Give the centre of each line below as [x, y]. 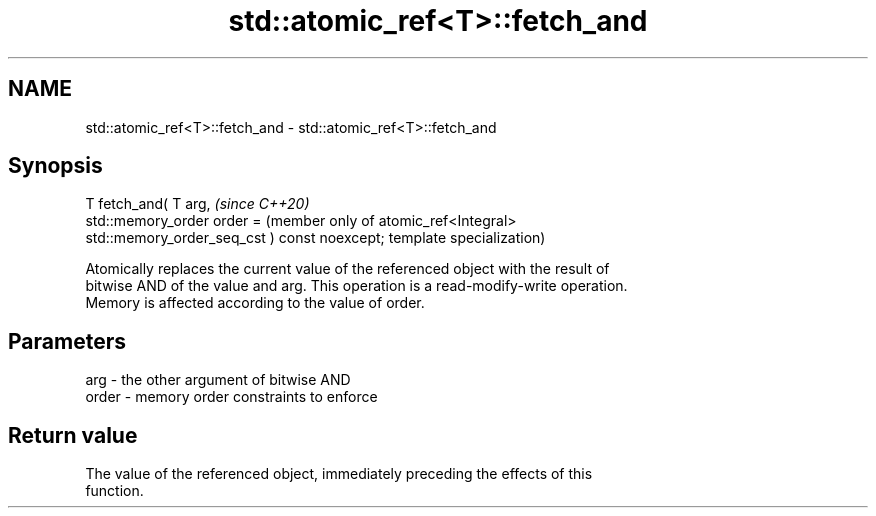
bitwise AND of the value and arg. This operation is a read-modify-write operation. [356, 286]
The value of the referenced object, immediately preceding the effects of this [339, 474]
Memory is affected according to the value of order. [255, 303]
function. [114, 491]
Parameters [67, 341]
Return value [73, 435]
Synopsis [55, 166]
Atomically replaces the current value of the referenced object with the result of [347, 269]
